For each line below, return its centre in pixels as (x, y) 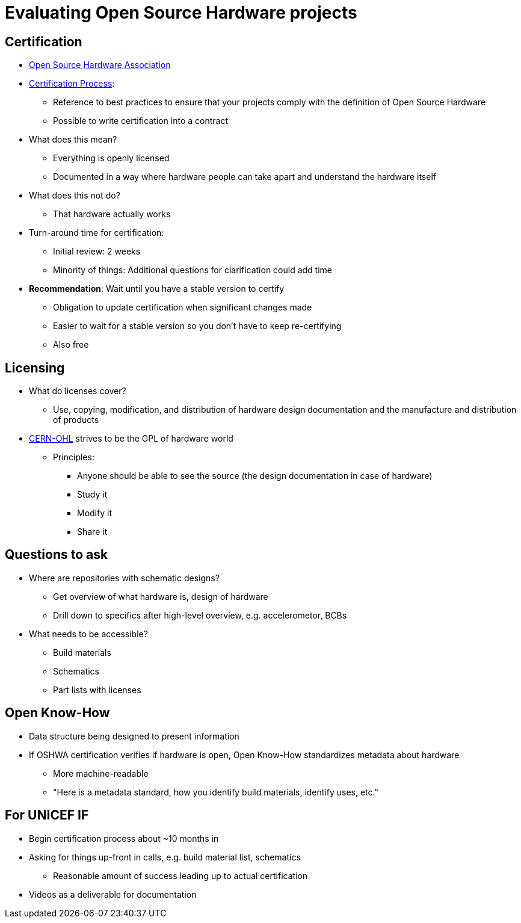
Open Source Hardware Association (100, 65)
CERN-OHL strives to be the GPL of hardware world (131, 439)
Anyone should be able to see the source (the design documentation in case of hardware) (255, 476)
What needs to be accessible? (88, 634)
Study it (92, 495)
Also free (71, 345)
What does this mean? (73, 140)
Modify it (94, 513)
